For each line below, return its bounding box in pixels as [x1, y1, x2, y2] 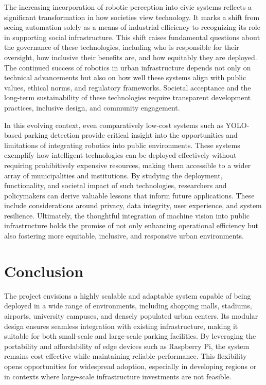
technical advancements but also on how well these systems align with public [4, 72, 246, 83]
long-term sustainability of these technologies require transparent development [4, 92, 251, 103]
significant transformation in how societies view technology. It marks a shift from [4, 11, 260, 22]
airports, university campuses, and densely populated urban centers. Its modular [4, 310, 258, 321]
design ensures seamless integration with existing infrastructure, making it [4, 320, 238, 331]
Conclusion [4, 260, 84, 281]
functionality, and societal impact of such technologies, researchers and [4, 180, 227, 191]
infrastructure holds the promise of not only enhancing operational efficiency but [4, 220, 258, 231]
